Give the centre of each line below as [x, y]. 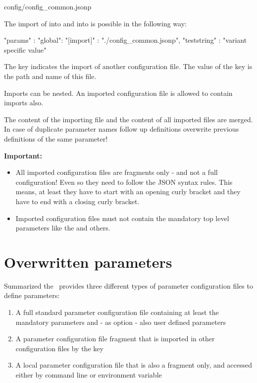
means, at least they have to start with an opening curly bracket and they [128, 191]
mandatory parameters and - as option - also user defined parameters [121, 322]
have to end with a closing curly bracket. [77, 201]
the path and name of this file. [50, 76]
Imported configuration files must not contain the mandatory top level [122, 218]
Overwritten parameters [88, 262]
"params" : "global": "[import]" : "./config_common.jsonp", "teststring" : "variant [126, 40]
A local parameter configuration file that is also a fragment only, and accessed [134, 365]
